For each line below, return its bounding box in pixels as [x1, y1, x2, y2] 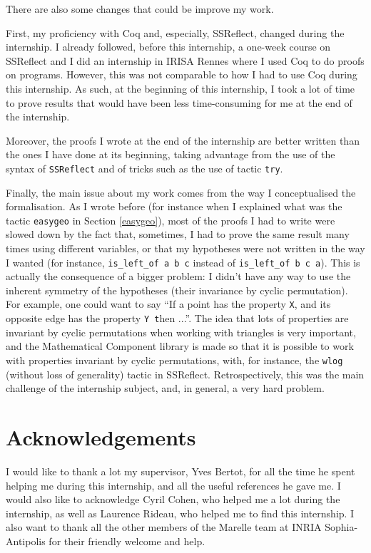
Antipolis [6, 533, 46, 548]
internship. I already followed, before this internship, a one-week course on [6, 39, 331, 54]
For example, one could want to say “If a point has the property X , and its [6, 296, 331, 311]
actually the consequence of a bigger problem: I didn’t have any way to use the [6, 269, 351, 284]
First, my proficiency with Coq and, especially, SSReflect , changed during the [6, 25, 345, 40]
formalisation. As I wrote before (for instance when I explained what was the [6, 199, 342, 214]
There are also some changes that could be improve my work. [6, 1, 274, 16]
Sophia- [325, 520, 358, 534]
